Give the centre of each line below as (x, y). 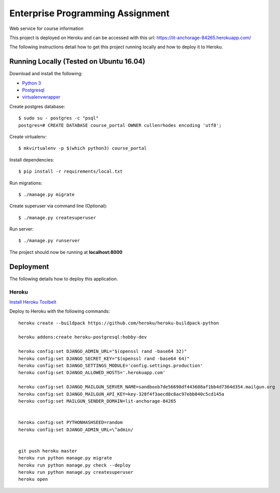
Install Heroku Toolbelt (33, 302)
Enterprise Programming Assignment (90, 13)
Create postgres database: (37, 106)
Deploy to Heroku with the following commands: (60, 311)
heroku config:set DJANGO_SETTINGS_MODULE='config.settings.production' (111, 366)
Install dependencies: (32, 159)
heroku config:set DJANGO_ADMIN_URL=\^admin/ (76, 430)
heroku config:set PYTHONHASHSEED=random (71, 422)
